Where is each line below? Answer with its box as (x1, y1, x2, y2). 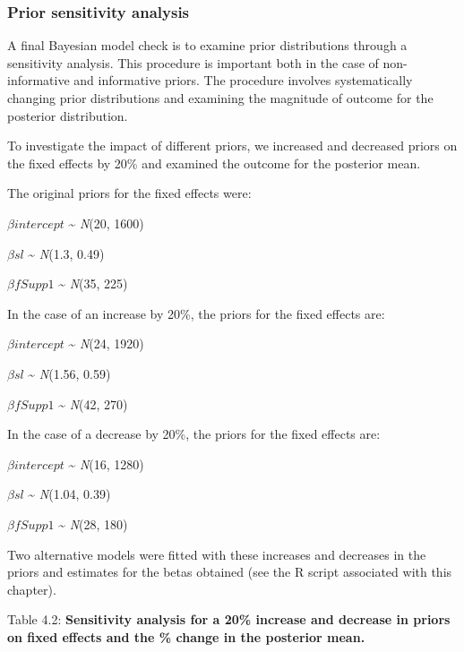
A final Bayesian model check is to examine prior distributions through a (7, 36, 408, 55)
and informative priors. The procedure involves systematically (73, 71, 413, 90)
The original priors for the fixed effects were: (7, 184, 252, 202)
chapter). (7, 579, 56, 598)
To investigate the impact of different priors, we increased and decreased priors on (7, 136, 458, 155)
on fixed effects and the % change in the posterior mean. (7, 627, 365, 646)
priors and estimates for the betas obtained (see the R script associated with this (7, 562, 452, 581)
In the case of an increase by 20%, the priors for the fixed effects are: (7, 304, 385, 322)
